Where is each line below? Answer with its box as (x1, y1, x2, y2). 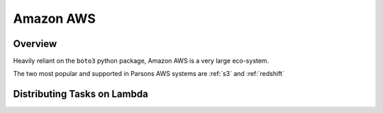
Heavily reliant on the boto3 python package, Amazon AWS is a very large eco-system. (13, 57, 270, 65)
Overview (13, 38, 57, 50)
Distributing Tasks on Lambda (13, 88, 148, 100)
